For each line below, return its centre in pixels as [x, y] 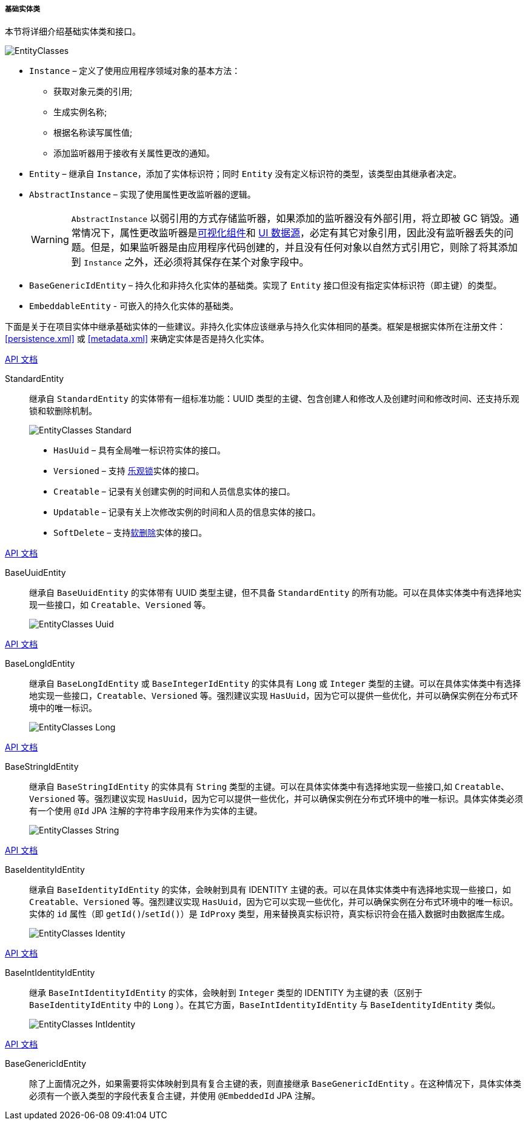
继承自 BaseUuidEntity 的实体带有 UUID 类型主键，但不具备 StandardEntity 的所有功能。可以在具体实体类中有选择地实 [276, 593]
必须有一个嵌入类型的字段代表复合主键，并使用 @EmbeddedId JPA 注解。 [175, 1096]
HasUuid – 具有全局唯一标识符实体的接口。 [139, 450]
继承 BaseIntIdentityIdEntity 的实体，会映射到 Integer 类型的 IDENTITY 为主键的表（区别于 [226, 993]
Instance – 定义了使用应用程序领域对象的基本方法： [135, 71]
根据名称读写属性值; [93, 133]
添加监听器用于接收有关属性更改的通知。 [134, 153]
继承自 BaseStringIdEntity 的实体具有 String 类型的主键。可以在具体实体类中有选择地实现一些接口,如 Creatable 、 [269, 787]
